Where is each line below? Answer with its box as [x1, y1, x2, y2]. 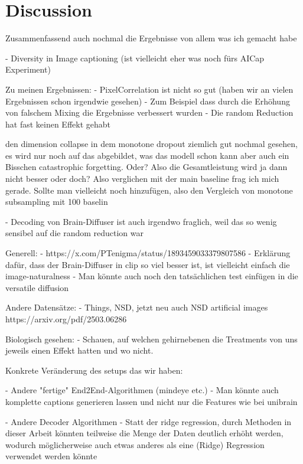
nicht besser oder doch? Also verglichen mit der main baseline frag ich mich [5, 172, 279, 185]
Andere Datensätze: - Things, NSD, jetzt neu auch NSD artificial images [5, 301, 268, 313]
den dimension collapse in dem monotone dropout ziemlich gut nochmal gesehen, [5, 138, 298, 150]
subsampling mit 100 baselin [5, 195, 108, 208]
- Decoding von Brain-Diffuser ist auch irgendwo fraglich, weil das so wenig [5, 215, 277, 227]
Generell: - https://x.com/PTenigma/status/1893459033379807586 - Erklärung [5, 247, 291, 259]
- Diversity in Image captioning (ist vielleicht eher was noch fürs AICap [5, 51, 265, 64]
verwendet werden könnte [5, 450, 97, 462]
